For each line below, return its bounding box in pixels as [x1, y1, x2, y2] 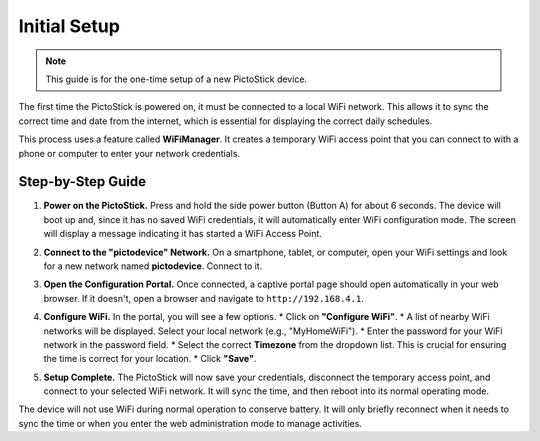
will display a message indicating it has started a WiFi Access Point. [43, 228, 322, 240]
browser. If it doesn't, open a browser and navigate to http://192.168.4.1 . [43, 292, 364, 304]
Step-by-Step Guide [18, 173, 147, 190]
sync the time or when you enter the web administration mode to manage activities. [18, 417, 362, 429]
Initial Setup [18, 15, 120, 37]
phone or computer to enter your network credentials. [18, 147, 240, 159]
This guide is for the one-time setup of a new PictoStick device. [45, 73, 308, 85]
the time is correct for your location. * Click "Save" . [43, 353, 257, 365]
